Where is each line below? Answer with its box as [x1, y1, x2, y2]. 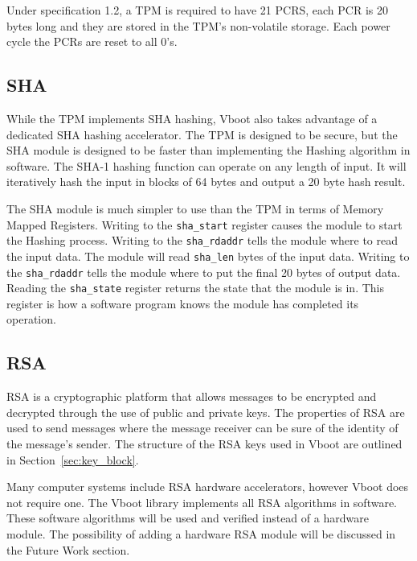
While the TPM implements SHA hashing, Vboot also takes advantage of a [6, 109, 378, 126]
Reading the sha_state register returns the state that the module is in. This [6, 279, 384, 296]
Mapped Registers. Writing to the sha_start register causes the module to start [6, 216, 403, 233]
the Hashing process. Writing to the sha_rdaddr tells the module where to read [6, 232, 398, 249]
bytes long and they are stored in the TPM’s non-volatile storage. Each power [6, 17, 390, 34]
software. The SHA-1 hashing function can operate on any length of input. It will [6, 157, 407, 174]
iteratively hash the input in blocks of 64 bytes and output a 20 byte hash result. [6, 173, 406, 190]
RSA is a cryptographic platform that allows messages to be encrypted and [6, 388, 377, 405]
